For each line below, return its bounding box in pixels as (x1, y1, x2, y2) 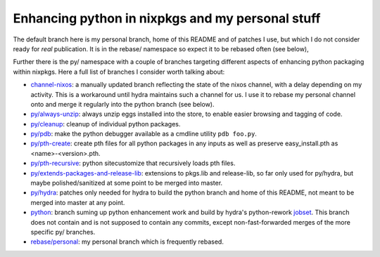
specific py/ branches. (30, 228, 96, 236)
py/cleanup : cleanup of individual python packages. (30, 119, 181, 128)
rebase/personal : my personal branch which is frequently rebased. (30, 237, 224, 246)
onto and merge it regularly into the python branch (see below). (30, 100, 215, 108)
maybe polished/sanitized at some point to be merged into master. (30, 179, 223, 187)
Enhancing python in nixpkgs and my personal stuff (13, 11, 321, 26)
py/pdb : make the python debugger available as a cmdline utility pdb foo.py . (30, 130, 257, 138)
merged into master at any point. (30, 198, 125, 206)
